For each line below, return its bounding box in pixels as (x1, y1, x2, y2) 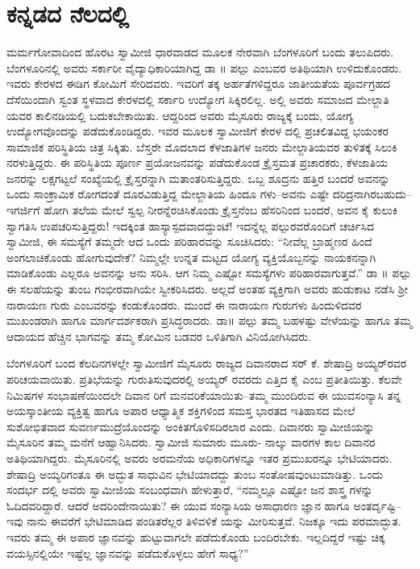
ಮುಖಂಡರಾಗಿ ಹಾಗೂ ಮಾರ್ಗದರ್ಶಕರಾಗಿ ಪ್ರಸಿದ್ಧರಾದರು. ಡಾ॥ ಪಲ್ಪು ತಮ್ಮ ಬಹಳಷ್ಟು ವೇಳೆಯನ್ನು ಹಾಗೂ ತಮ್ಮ (6, 312, 413, 329)
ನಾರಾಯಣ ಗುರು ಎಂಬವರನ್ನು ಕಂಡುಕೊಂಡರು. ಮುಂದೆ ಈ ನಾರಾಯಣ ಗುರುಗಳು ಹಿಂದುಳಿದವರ (6, 296, 362, 313)
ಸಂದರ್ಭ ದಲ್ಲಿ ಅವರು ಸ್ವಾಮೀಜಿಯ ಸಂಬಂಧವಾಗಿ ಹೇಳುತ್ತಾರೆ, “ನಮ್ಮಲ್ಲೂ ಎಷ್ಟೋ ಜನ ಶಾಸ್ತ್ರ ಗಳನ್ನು (6, 481, 373, 498)
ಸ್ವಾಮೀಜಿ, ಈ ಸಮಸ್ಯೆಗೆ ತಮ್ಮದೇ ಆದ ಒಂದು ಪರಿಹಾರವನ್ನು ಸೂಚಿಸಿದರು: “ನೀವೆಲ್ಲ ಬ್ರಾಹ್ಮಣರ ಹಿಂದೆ (6, 233, 372, 250)
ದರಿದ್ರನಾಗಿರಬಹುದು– (332, 185, 412, 202)
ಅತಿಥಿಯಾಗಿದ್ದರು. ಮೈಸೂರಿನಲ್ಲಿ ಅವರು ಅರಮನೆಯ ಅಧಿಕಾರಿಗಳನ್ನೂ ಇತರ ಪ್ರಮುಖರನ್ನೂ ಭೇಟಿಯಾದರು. (6, 449, 393, 466)
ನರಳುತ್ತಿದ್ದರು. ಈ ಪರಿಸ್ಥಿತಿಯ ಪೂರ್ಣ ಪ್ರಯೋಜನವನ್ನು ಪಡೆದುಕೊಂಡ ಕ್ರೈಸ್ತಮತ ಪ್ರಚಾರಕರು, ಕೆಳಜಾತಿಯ (6, 154, 388, 171)
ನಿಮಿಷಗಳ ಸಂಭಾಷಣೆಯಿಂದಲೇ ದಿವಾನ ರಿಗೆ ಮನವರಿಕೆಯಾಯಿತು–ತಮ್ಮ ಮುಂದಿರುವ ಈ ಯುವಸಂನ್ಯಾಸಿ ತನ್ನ (6, 386, 401, 403)
